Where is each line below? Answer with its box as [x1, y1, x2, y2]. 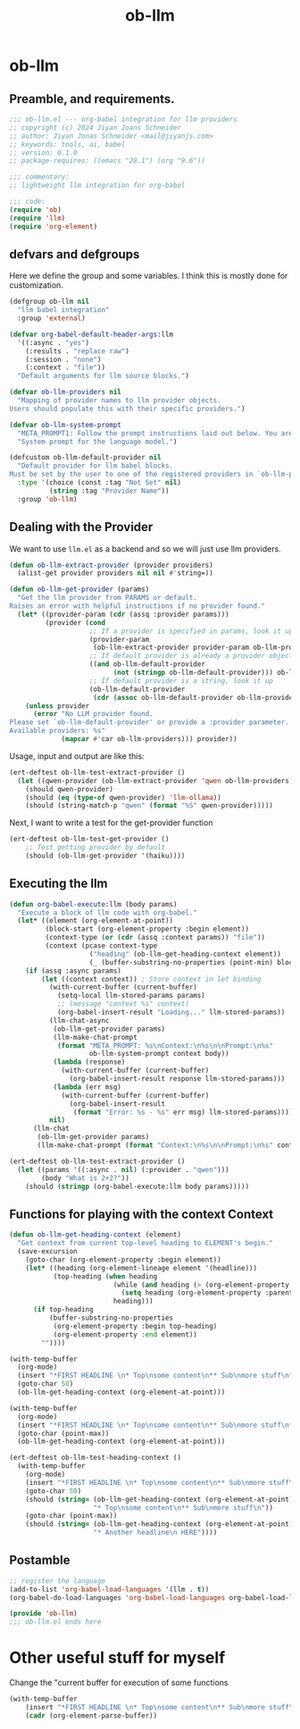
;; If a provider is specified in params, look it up [88, 627, 294, 636]
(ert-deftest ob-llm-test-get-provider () [9, 835, 170, 844]
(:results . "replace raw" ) [25, 346, 129, 356]
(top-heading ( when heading [53, 1271, 158, 1281]
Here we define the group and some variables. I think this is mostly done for [9, 270, 288, 282]
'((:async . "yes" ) [17, 338, 90, 347]
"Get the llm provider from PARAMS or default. [17, 594, 198, 603]
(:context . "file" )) [25, 363, 105, 372]
